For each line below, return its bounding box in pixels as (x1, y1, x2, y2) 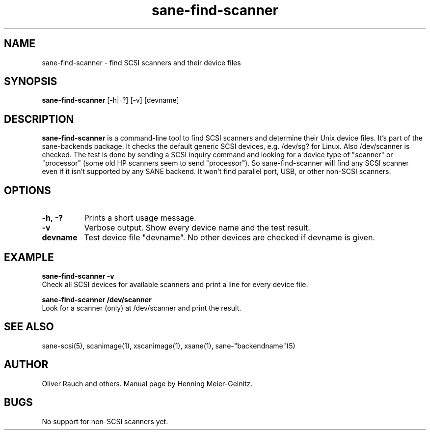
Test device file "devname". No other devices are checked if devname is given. (84, 232, 375, 243)
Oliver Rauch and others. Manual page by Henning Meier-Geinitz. (42, 379, 253, 388)
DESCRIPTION (4, 113, 74, 125)
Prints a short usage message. (84, 213, 196, 223)
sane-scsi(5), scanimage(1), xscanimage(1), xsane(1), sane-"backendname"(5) (42, 341, 296, 350)
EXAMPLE (4, 251, 54, 263)
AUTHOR (4, 358, 49, 371)
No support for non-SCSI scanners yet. (42, 417, 168, 426)
